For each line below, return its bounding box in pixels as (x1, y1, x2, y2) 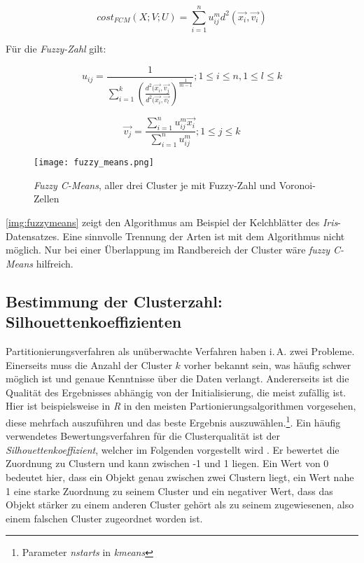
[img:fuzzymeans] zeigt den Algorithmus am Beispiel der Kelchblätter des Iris (6, 215, 338, 229)
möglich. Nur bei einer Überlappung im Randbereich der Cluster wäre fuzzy (6, 242, 330, 257)
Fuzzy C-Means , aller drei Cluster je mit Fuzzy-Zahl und (34, 177, 276, 192)
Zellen (34, 191, 59, 206)
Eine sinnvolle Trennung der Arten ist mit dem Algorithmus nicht (62, 228, 345, 243)
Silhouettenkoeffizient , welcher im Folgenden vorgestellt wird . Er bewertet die (6, 442, 339, 457)
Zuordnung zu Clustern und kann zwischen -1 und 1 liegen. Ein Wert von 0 (6, 456, 329, 471)
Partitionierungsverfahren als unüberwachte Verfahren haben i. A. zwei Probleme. (6, 343, 355, 358)
